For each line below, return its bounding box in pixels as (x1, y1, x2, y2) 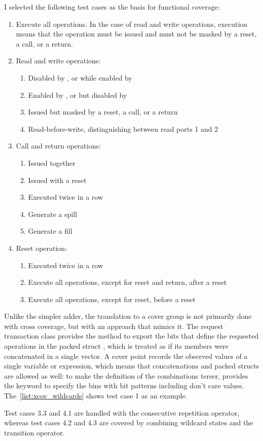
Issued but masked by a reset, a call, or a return (28, 106, 178, 117)
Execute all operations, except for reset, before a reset (28, 293, 196, 304)
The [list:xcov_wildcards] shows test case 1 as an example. (4, 390, 187, 401)
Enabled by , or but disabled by (28, 89, 127, 100)
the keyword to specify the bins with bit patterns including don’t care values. (4, 380, 244, 391)
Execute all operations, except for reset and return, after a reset (28, 277, 227, 287)
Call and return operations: (16, 140, 101, 151)
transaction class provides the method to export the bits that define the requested (4, 330, 259, 341)
